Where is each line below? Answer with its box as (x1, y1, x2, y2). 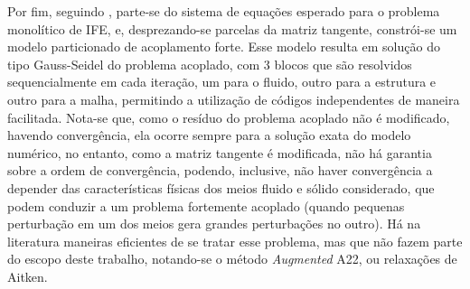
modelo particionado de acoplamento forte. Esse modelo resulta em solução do (7, 37, 440, 56)
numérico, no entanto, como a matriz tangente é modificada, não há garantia (7, 143, 432, 162)
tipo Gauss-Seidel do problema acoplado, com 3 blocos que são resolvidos (7, 54, 412, 73)
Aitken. (7, 266, 48, 285)
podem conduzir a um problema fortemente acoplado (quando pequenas (7, 196, 405, 215)
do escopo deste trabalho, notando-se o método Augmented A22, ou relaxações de (7, 249, 457, 268)
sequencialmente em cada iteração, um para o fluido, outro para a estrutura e (7, 72, 437, 91)
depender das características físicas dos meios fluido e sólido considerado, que (7, 178, 435, 197)
